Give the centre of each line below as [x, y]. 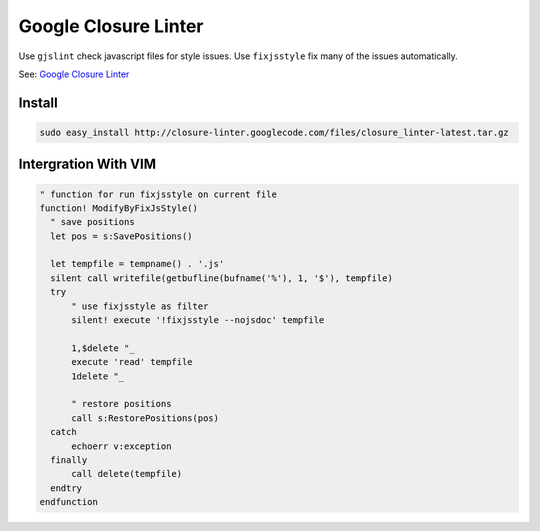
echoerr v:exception [121, 446]
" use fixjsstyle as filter [140, 306]
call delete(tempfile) [127, 474]
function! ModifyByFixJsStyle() [119, 208]
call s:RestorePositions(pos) [145, 418]
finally [69, 459]
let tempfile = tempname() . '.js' [137, 264]
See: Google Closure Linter [74, 74]
